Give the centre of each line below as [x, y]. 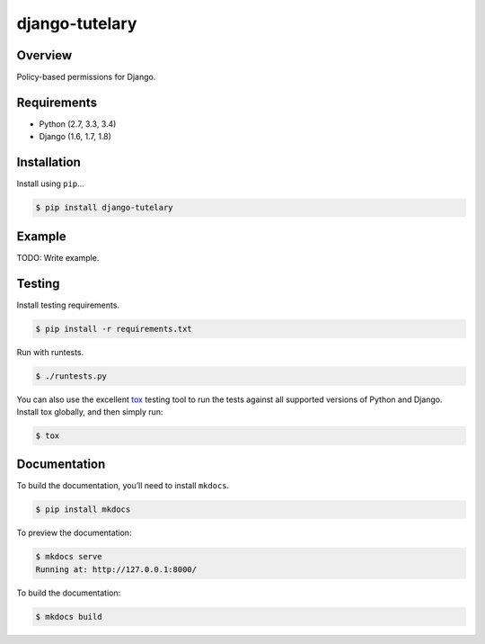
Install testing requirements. [68, 305]
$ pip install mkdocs [83, 510]
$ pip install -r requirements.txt [114, 329]
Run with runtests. [50, 352]
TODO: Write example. [58, 257]
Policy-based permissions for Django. [86, 77]
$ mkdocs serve [69, 557]
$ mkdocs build [69, 617]
